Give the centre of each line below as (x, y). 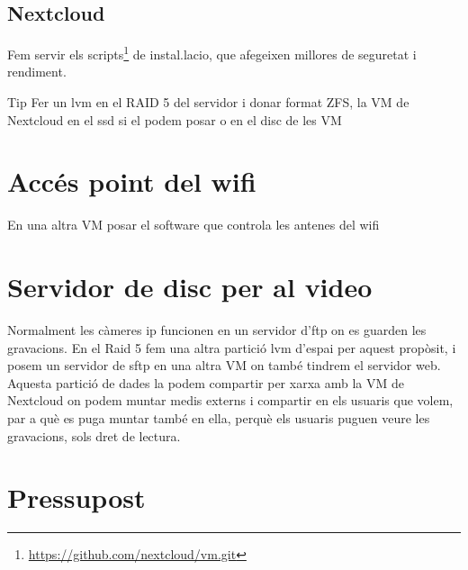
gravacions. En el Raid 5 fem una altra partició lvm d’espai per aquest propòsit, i (232, 347)
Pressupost (76, 498)
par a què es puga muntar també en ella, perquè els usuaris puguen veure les (219, 418)
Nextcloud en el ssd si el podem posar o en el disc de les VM (175, 119)
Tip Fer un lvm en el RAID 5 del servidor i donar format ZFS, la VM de (208, 102)
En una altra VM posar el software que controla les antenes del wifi (193, 225)
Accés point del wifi (132, 181)
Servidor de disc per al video (190, 287)
